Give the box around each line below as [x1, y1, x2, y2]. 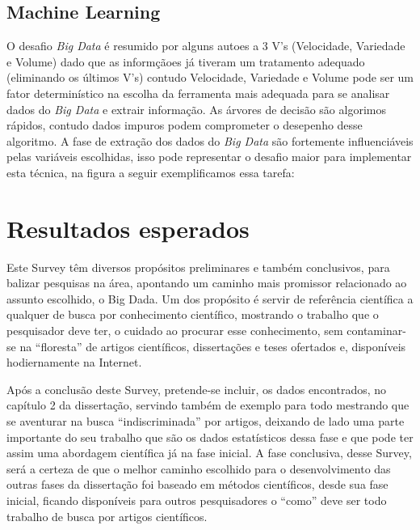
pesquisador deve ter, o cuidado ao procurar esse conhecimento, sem [6, 322, 343, 339]
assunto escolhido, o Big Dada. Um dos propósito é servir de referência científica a [6, 290, 414, 307]
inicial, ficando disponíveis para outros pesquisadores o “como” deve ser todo [6, 491, 387, 508]
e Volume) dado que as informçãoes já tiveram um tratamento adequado [6, 53, 365, 70]
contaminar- [346, 322, 406, 339]
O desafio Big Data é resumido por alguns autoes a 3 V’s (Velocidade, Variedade [6, 37, 405, 54]
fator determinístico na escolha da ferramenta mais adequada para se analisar [6, 84, 390, 101]
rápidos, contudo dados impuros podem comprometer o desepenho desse [6, 117, 363, 134]
